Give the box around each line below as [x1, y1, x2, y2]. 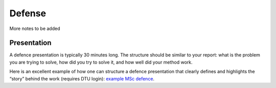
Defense [9, 8, 46, 19]
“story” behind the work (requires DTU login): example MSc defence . [9, 75, 155, 81]
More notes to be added [9, 25, 60, 32]
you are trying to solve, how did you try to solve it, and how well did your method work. [9, 59, 193, 65]
